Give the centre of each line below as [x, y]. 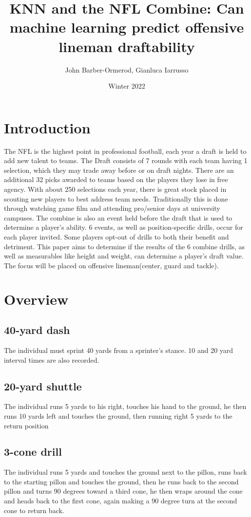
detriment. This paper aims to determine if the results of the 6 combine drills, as [125, 246]
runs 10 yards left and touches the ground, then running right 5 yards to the [118, 415]
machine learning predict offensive [127, 27]
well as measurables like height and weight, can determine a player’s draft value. [124, 256]
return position [26, 425]
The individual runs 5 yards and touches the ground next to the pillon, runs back [125, 472]
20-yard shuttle [43, 386]
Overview [36, 299]
